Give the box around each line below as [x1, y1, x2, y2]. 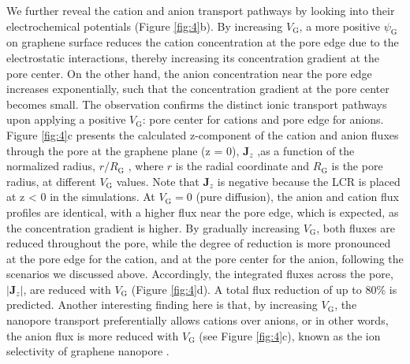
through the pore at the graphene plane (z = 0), [6, 142, 240, 158]
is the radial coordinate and [175, 158, 310, 174]
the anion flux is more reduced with [6, 327, 179, 344]
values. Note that [116, 173, 199, 189]
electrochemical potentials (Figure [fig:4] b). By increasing [6, 17, 283, 34]
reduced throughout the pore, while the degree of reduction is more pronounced [6, 235, 391, 251]
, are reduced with [23, 280, 111, 297]
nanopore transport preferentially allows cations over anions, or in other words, [6, 312, 389, 329]
